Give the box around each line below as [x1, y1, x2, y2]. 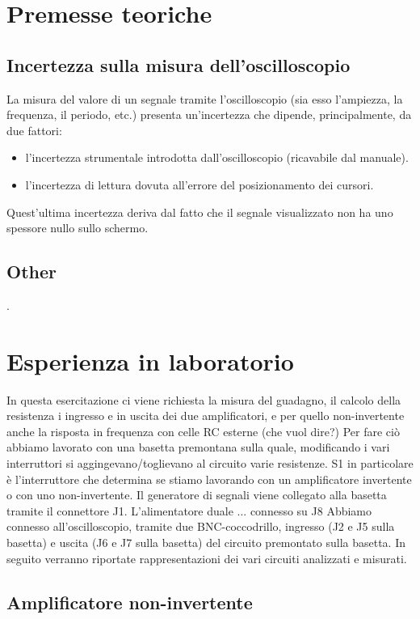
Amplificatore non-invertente [6, 589, 253, 614]
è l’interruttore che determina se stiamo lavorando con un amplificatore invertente [6, 470, 412, 487]
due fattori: [6, 121, 62, 138]
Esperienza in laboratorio [6, 344, 294, 377]
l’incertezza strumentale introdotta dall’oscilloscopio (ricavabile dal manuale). [25, 149, 409, 166]
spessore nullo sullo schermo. [6, 219, 149, 236]
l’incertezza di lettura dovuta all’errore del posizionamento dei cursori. [25, 176, 374, 193]
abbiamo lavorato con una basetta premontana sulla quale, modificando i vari [6, 439, 390, 456]
